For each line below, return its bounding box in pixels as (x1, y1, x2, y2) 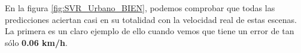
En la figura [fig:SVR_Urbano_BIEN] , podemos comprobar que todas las (5, 2, 275, 14)
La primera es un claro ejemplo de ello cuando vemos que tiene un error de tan (5, 25, 294, 37)
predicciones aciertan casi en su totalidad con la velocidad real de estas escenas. (5, 13, 297, 25)
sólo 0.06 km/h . (5, 36, 68, 48)
